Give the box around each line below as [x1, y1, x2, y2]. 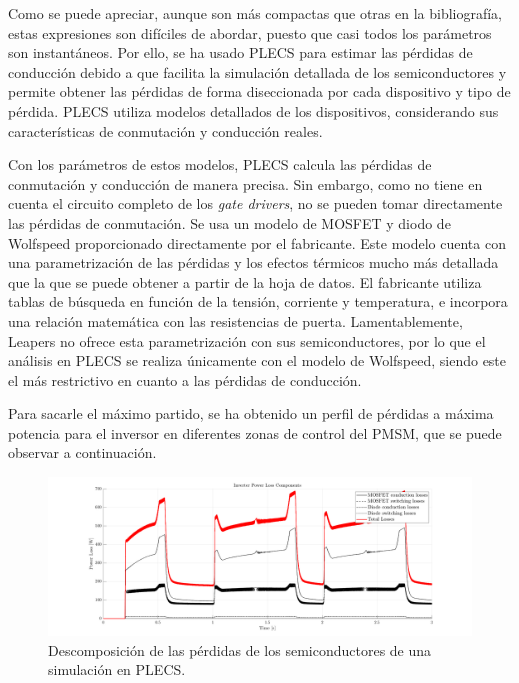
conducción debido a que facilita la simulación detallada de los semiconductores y [8, 61, 507, 82]
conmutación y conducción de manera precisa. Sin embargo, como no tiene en [8, 173, 483, 194]
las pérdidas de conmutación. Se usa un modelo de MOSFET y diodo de [8, 212, 451, 233]
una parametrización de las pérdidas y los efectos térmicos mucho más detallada [8, 252, 499, 273]
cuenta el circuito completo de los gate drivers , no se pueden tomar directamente [8, 193, 503, 214]
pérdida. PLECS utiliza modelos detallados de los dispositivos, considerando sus [8, 100, 499, 121]
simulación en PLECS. [48, 659, 186, 680]
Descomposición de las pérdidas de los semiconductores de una [48, 639, 432, 660]
